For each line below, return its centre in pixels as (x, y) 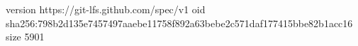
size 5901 (25, 37)
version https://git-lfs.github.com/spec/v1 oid (106, 9)
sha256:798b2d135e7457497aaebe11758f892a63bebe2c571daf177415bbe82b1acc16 (179, 23)
